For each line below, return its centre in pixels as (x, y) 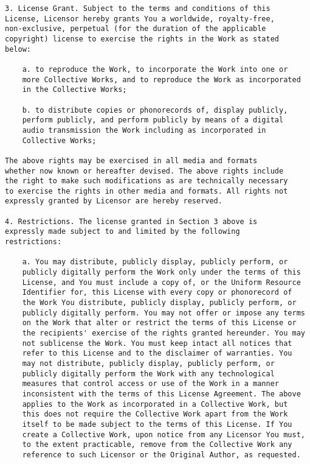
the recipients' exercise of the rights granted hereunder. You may (164, 333)
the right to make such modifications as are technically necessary (146, 181)
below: (18, 49)
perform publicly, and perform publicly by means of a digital (153, 120)
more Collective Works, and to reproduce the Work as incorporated (161, 79)
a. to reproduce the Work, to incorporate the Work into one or (155, 69)
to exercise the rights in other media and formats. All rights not (146, 191)
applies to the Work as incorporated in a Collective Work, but (155, 404)
